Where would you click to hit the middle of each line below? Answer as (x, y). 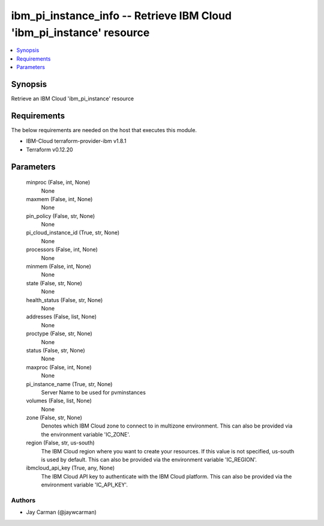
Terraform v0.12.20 (49, 150)
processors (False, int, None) (62, 250)
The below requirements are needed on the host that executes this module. (104, 130)
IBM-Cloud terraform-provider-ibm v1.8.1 (76, 141)
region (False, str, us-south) (61, 443)
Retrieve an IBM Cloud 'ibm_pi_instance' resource (73, 98)
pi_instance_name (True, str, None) (69, 384)
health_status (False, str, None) (64, 300)
